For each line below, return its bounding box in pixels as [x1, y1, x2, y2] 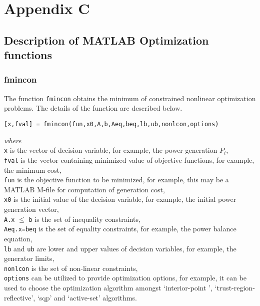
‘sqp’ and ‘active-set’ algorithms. [37, 292, 137, 302]
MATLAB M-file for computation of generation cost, [4, 184, 165, 194]
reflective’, [4, 292, 35, 302]
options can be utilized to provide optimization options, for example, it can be [4, 272, 247, 283]
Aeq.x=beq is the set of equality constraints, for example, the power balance [4, 223, 236, 234]
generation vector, [4, 204, 59, 214]
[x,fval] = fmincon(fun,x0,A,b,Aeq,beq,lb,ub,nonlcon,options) [4, 121, 219, 128]
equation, [4, 233, 32, 243]
